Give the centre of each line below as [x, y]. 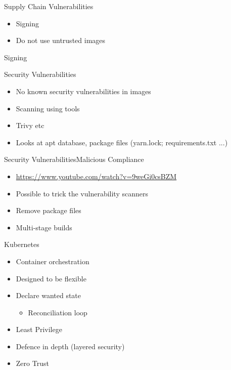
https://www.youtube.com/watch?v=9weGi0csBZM [96, 176]
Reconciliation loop [58, 312]
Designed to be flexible [51, 278]
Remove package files [49, 210]
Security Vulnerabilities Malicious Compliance [74, 159]
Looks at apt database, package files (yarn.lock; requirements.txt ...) [122, 142]
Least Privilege [39, 329]
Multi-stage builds [44, 227]
